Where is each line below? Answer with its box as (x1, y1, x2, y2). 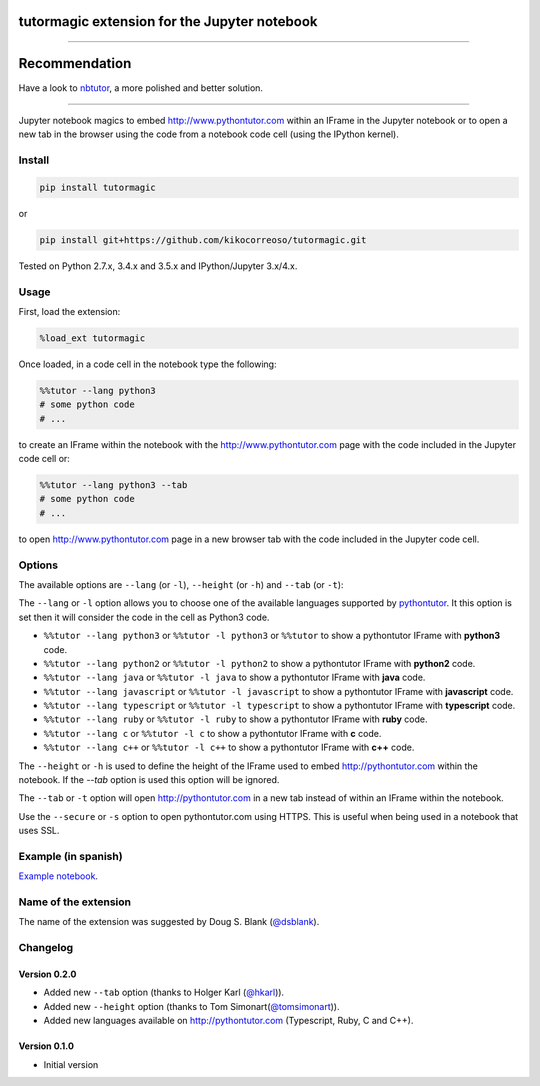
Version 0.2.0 (18, 968, 77, 980)
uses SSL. (18, 825, 60, 837)
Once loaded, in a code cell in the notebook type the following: (18, 358, 277, 370)
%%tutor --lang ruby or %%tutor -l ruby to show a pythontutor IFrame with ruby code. (43, 713, 428, 725)
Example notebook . (18, 870, 99, 882)
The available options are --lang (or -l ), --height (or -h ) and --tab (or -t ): (18, 578, 344, 590)
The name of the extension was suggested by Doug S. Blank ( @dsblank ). (18, 916, 320, 928)
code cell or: (18, 453, 70, 465)
